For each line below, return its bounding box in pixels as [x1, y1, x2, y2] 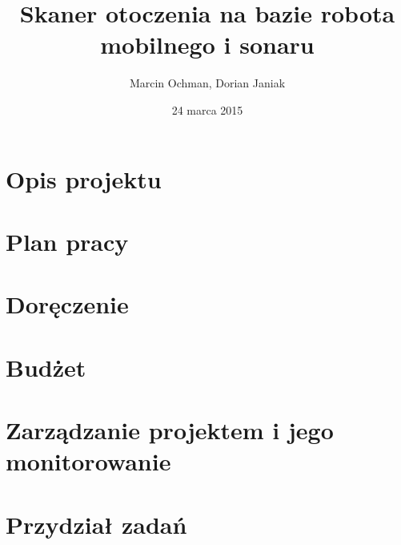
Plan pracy [6, 224, 129, 257]
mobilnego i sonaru [100, 28, 315, 61]
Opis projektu [6, 162, 162, 195]
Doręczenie [6, 288, 129, 321]
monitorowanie [6, 445, 171, 478]
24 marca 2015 [171, 101, 243, 118]
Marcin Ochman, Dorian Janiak [129, 75, 286, 91]
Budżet [6, 350, 86, 383]
